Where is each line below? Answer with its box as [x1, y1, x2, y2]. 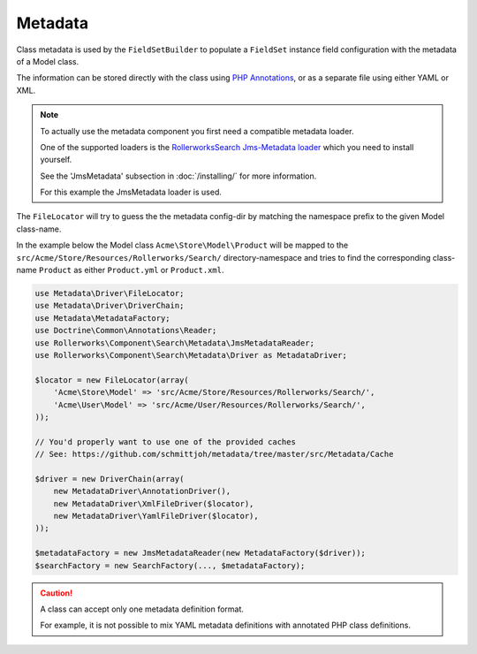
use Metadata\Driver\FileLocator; [34, 288, 185, 298]
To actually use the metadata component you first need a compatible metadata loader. [40, 125, 354, 136]
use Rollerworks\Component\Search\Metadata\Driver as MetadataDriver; [34, 350, 348, 360]
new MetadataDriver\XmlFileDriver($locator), [53, 498, 254, 508]
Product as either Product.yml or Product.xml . [38, 265, 224, 276]
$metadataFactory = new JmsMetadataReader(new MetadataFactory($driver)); [34, 548, 367, 559]
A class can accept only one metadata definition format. [40, 604, 245, 614]
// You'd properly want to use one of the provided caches [34, 437, 296, 446]
